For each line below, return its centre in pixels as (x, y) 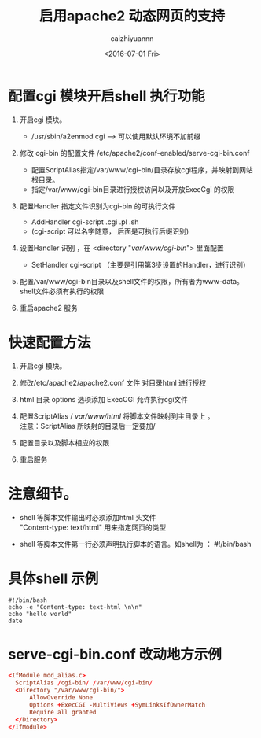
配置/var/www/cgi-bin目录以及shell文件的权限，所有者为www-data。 (131, 281)
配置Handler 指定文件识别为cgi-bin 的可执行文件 (97, 206)
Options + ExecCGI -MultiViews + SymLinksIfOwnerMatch (117, 705)
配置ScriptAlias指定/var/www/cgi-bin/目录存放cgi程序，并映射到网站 (142, 169)
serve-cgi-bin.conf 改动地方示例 (115, 654)
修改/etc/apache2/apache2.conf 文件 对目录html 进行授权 (113, 382)
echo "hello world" (40, 614)
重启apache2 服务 (49, 308)
